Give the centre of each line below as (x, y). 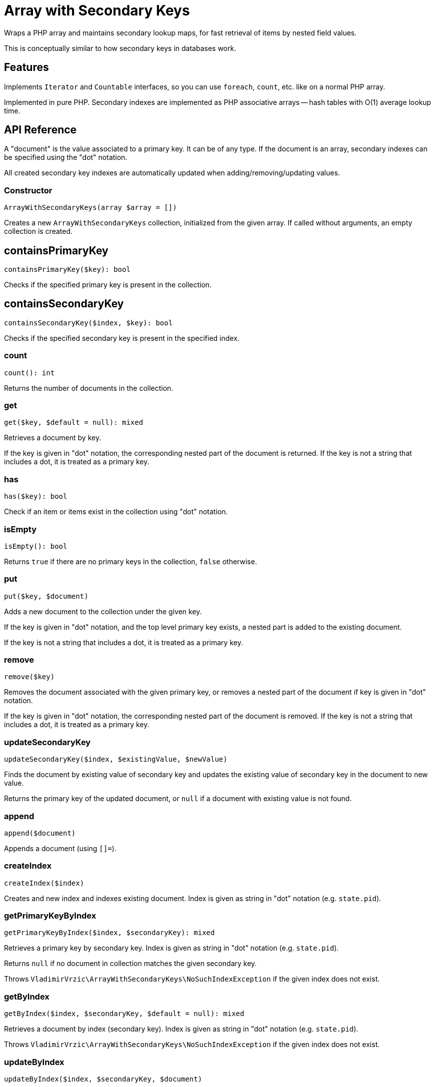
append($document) (40, 833)
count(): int (29, 373)
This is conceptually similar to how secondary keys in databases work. (120, 48)
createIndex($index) (44, 883)
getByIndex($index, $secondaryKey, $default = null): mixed (124, 1014)
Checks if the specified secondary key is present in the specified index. (122, 338)
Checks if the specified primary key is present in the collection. (108, 285)
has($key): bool (36, 497)
